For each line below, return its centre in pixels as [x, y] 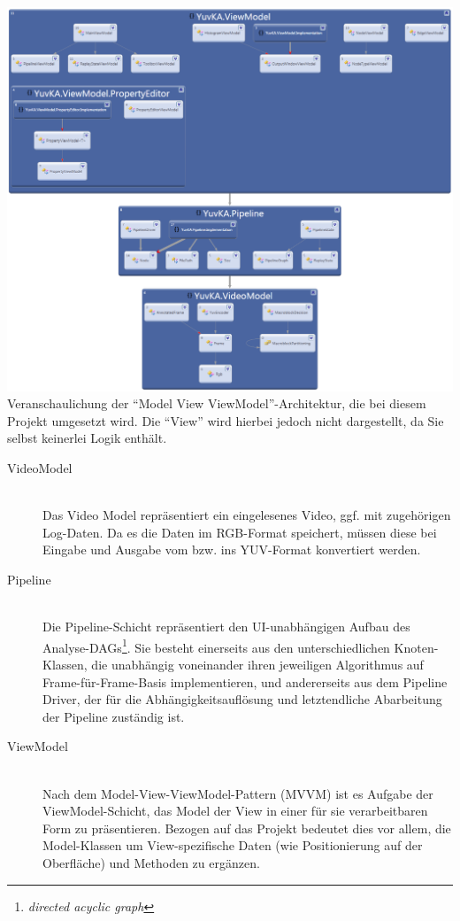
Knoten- [416, 647]
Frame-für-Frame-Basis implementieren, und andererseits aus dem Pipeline [245, 681]
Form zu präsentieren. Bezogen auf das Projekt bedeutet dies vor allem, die [247, 828]
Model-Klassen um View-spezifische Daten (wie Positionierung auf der [233, 845]
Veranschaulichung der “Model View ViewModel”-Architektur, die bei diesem [217, 403]
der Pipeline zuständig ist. [114, 716]
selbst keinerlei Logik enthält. [87, 438]
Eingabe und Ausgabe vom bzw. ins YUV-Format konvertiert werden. [232, 550]
